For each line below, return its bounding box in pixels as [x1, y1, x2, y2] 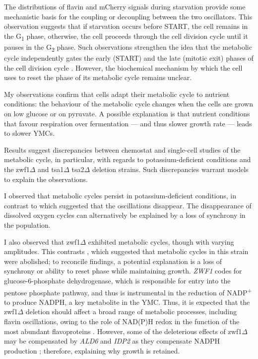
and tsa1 [38, 164, 64, 174]
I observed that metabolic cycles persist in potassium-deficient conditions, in [4, 190, 237, 201]
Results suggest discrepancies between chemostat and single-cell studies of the [4, 144, 241, 155]
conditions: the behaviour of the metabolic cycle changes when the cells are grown [4, 98, 253, 109]
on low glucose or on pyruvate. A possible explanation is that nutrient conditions [4, 108, 250, 118]
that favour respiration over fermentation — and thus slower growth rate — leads [4, 118, 252, 128]
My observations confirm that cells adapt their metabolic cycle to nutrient [4, 89, 230, 99]
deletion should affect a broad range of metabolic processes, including [25, 306, 237, 317]
